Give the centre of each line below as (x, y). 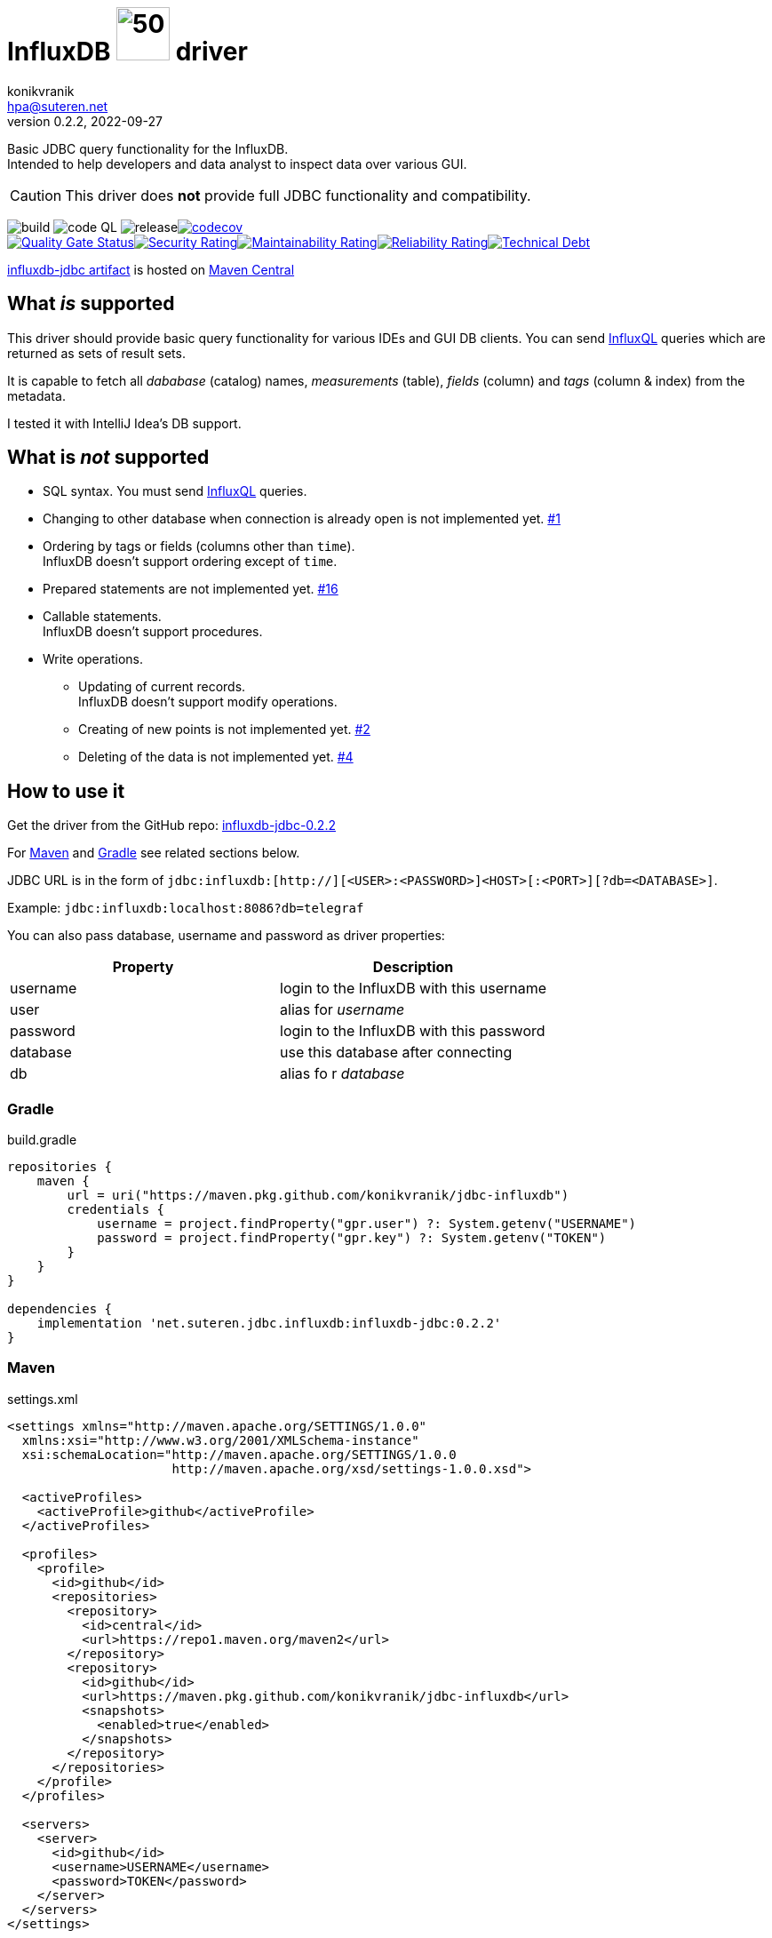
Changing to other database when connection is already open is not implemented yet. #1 (302, 519)
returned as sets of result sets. (96, 353)
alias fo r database (342, 1074)
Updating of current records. (162, 687)
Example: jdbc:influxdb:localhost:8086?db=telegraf (186, 908)
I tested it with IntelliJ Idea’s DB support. (124, 423)
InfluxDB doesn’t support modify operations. (208, 702)
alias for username (342, 1010)
